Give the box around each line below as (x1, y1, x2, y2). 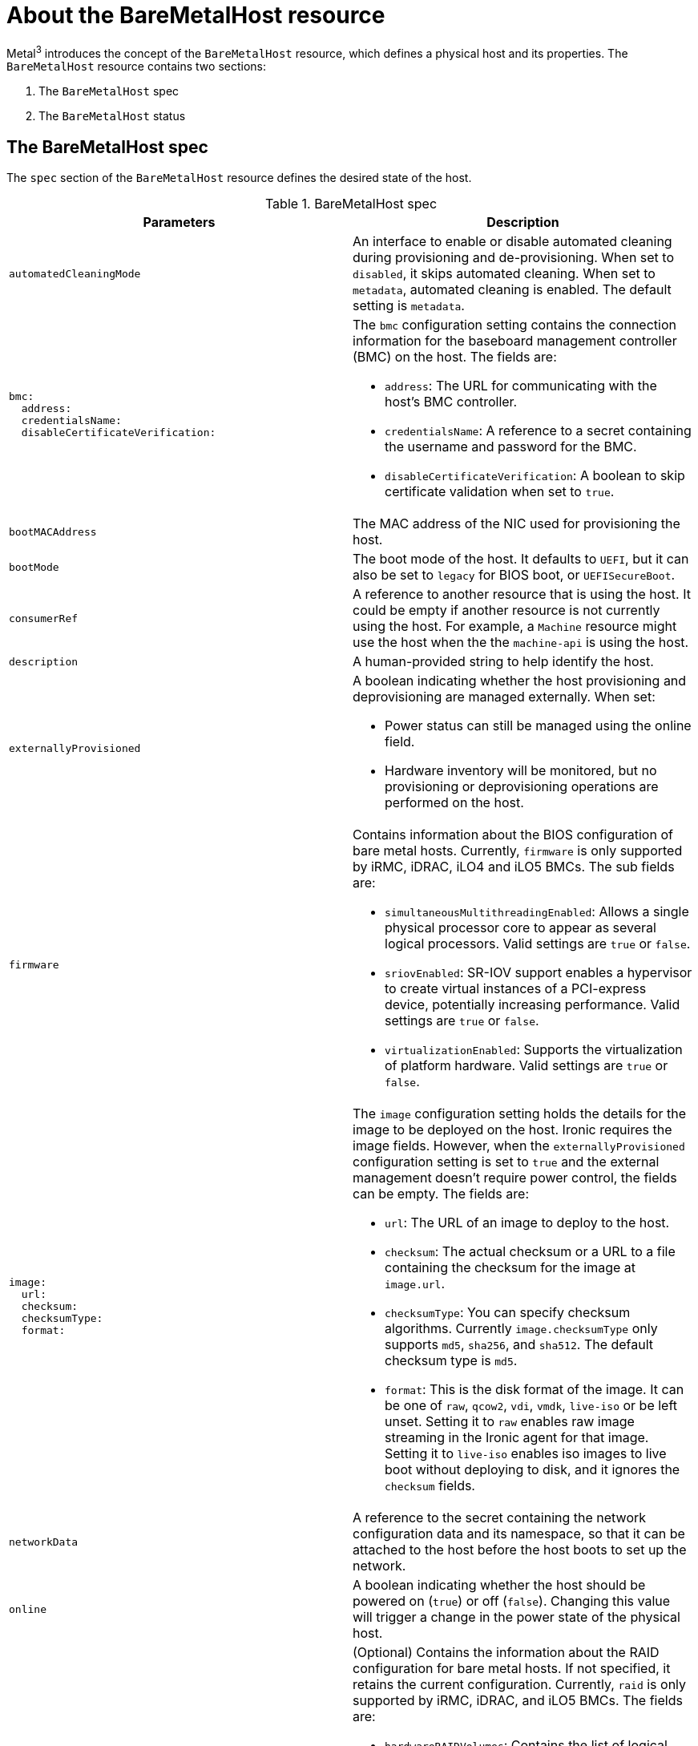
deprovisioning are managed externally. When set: (353, 689, 656, 705)
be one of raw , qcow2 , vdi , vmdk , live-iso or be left (385, 1397, 678, 1414)
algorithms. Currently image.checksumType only (385, 1320, 658, 1337)
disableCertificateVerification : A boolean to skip (385, 467, 685, 484)
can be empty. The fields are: (353, 1186, 529, 1202)
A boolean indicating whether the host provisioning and (353, 673, 687, 689)
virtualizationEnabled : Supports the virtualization (385, 1041, 683, 1058)
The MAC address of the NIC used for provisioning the (353, 515, 680, 532)
